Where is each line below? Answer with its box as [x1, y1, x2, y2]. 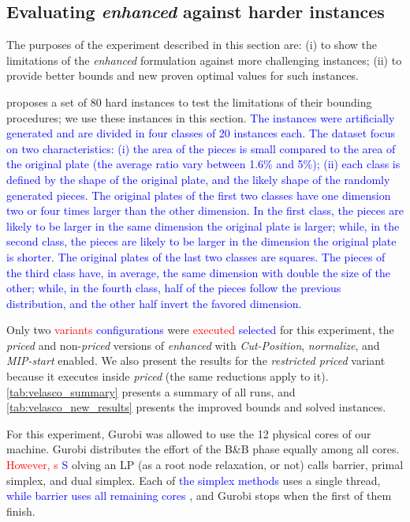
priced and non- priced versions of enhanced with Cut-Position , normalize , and [6, 336, 380, 353]
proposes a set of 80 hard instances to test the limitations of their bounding [6, 93, 372, 110]
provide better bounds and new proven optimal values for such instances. [6, 67, 360, 84]
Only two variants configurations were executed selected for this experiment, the [6, 321, 394, 338]
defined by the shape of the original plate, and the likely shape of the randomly [6, 171, 390, 187]
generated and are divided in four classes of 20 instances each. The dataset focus [6, 125, 395, 141]
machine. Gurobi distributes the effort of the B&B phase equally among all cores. [6, 441, 400, 457]
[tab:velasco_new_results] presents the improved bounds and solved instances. [6, 399, 386, 415]
